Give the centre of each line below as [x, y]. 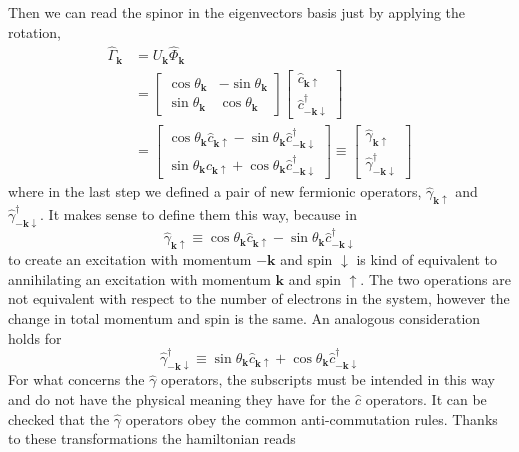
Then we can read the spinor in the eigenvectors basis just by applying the [237, 12]
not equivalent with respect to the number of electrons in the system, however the [259, 298]
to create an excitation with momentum [130, 259]
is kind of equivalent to [426, 259]
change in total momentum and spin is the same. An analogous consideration [244, 317]
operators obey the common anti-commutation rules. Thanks [311, 418]
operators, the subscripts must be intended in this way [328, 379]
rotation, [34, 31]
